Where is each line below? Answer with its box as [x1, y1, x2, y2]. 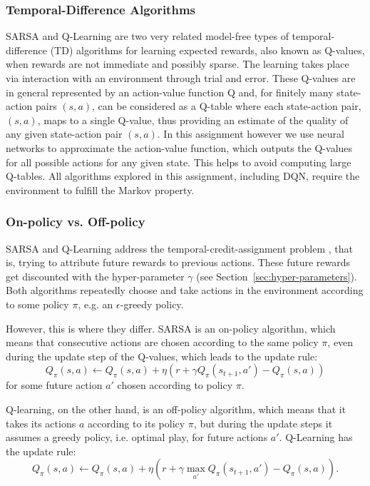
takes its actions [6, 415, 76, 430]
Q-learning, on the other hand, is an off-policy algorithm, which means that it [6, 401, 346, 416]
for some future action [6, 378, 103, 393]
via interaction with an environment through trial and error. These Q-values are [6, 71, 356, 85]
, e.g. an [78, 296, 113, 311]
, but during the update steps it [193, 415, 333, 430]
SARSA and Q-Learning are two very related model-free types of [6, 29, 289, 44]
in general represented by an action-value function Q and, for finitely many [6, 84, 334, 99]
